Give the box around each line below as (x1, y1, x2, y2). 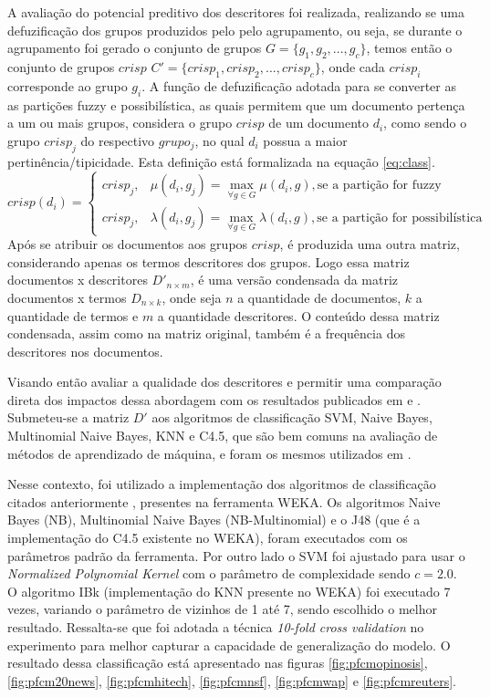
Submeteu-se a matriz (7, 408, 130, 427)
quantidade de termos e (7, 306, 139, 325)
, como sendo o (383, 113, 467, 132)
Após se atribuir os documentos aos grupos (7, 234, 248, 254)
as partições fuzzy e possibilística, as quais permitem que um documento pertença (7, 95, 465, 114)
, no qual (194, 130, 245, 150)
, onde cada (320, 57, 385, 76)
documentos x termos (7, 287, 127, 307)
